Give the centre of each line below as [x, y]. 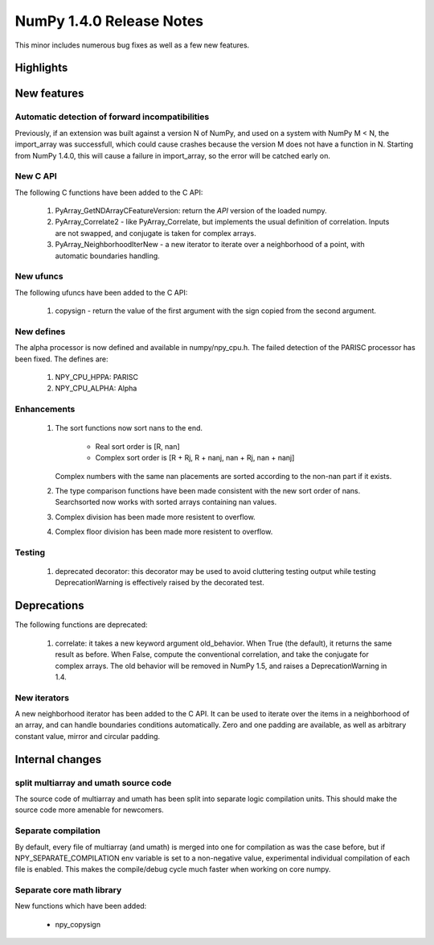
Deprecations [49, 606]
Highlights [41, 68]
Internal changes [58, 759]
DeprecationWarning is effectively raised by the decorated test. [160, 583]
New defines [40, 332]
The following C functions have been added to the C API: [109, 192]
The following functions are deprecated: [81, 625]
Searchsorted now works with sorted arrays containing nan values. [166, 502]
